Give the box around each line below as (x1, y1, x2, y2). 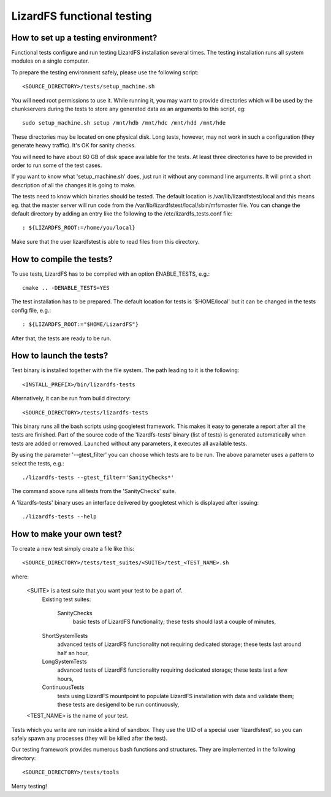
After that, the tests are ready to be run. (11, 335, 112, 342)
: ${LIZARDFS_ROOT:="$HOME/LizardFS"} (22, 321, 139, 328)
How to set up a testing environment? (11, 33, 158, 43)
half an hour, (57, 649, 89, 656)
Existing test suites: (42, 596, 91, 603)
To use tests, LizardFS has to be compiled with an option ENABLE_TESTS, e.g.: (11, 270, 210, 278)
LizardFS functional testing (11, 9, 153, 23)
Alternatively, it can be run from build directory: (11, 395, 131, 402)
